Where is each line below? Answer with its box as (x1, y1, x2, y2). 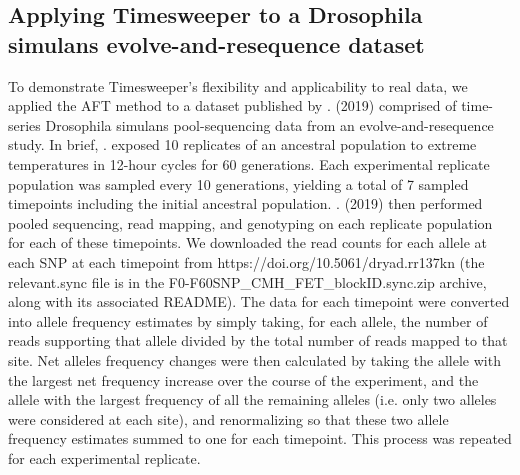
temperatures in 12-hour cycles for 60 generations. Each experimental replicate (8, 153, 490, 174)
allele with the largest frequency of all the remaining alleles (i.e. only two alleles (8, 389, 497, 410)
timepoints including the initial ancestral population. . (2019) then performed (8, 193, 483, 214)
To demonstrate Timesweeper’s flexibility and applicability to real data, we (8, 75, 468, 96)
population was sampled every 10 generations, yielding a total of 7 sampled (8, 173, 469, 194)
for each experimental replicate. (8, 447, 201, 468)
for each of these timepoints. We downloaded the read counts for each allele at (8, 232, 488, 253)
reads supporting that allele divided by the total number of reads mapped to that (8, 330, 508, 351)
